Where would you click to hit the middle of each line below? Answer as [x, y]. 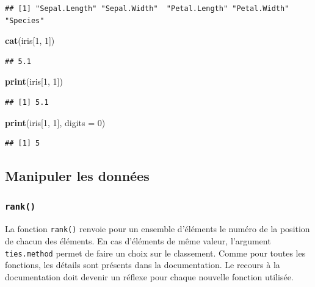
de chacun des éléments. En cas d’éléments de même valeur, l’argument [138, 240]
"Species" [25, 20]
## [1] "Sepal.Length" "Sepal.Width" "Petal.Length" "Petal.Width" [147, 9]
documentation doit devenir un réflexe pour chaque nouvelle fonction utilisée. [149, 276]
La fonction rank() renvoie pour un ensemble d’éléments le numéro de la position [157, 229]
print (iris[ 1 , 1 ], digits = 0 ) [55, 122]
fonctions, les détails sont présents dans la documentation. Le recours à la [143, 265]
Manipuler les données [77, 176]
